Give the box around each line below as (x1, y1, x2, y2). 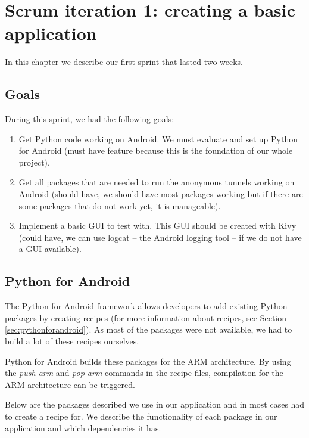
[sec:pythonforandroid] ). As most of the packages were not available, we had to (5, 323, 292, 336)
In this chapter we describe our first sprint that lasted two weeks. (5, 55, 244, 68)
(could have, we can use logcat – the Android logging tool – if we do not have (18, 231, 302, 243)
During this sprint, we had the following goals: (5, 113, 174, 125)
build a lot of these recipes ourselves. (5, 335, 139, 347)
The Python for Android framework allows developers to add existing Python (5, 300, 288, 312)
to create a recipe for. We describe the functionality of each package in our (5, 410, 277, 422)
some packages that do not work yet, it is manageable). (18, 199, 221, 212)
